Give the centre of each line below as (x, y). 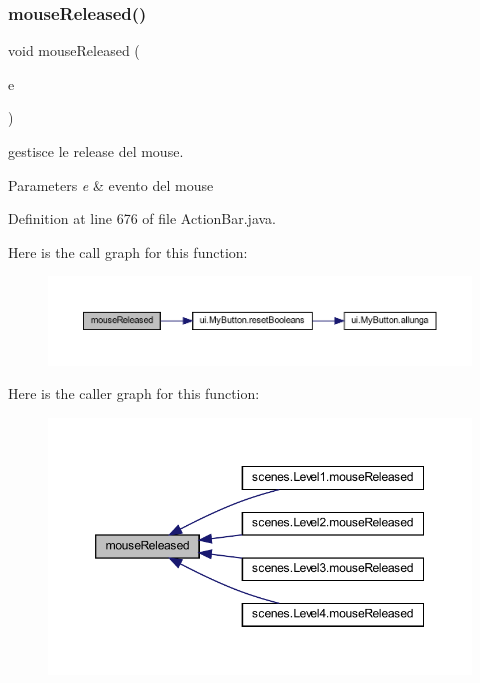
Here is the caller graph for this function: (134, 393)
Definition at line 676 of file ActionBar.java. (142, 218)
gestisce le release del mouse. (96, 151)
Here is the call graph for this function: (128, 251)
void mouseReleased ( (74, 50)
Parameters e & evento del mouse (111, 184)
